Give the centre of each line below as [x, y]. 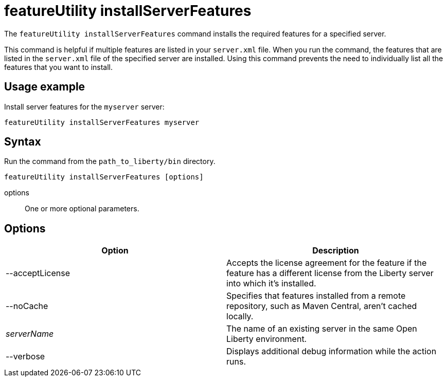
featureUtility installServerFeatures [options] [104, 177]
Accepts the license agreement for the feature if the [327, 263]
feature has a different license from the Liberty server [330, 273]
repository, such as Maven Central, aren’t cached [322, 306]
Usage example [45, 87]
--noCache [27, 306]
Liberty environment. [267, 339]
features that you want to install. [59, 67]
